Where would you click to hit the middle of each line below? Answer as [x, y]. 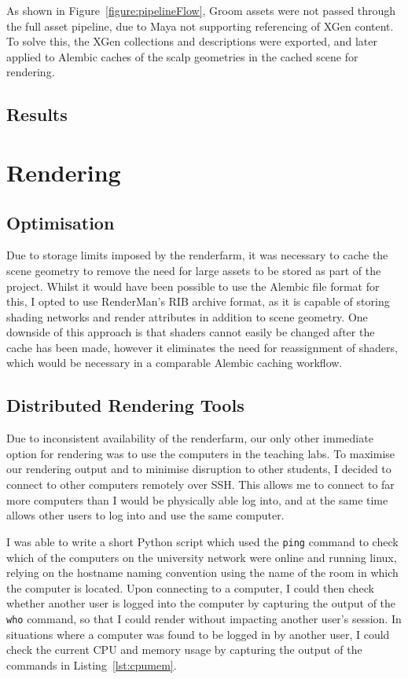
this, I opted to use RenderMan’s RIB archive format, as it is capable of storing [198, 301]
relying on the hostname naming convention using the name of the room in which [202, 573]
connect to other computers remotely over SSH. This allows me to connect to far [200, 484]
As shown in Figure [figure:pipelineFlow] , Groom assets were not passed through [201, 10]
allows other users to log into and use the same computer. [145, 515]
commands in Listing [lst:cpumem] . [92, 664]
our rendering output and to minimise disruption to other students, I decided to [199, 469]
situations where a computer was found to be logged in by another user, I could [198, 634]
